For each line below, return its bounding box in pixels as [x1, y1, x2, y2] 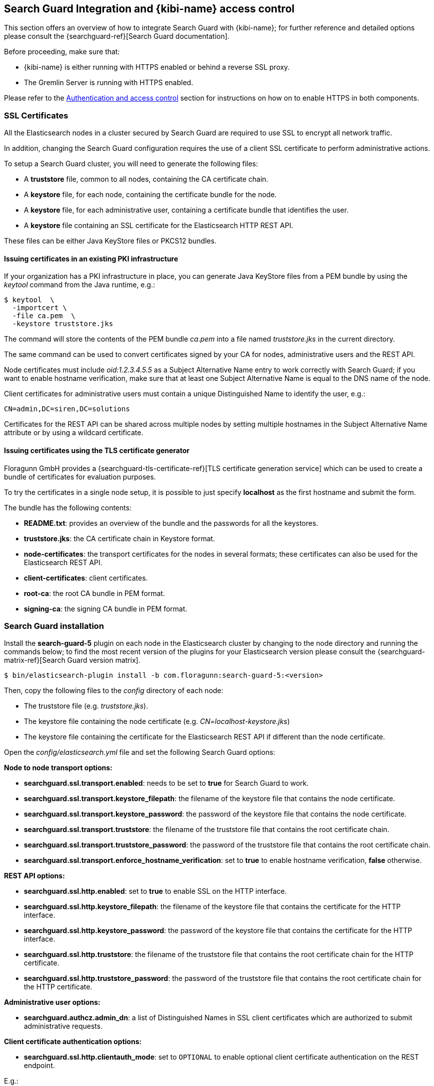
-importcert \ [12, 304, 67, 312]
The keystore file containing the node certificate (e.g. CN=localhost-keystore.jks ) [24, 717, 290, 726]
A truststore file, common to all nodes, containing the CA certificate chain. [24, 175, 268, 184]
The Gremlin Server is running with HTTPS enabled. [24, 78, 193, 87]
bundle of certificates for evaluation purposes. [4, 472, 156, 481]
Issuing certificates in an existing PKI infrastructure [4, 254, 178, 263]
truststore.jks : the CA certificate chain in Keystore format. [24, 534, 215, 543]
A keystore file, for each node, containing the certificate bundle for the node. [24, 190, 277, 199]
